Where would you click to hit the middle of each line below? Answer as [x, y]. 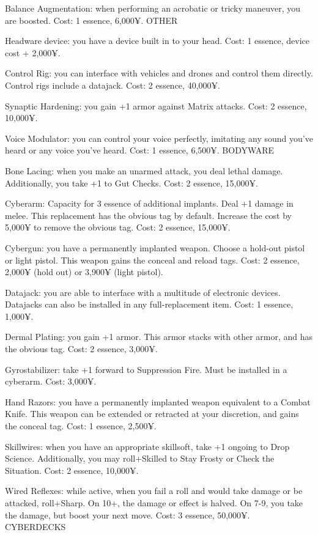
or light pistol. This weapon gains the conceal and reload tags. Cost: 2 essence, [152, 260]
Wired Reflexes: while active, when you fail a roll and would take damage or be [154, 491]
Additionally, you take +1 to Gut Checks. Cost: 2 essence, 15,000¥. [131, 183]
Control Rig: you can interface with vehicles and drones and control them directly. [159, 73]
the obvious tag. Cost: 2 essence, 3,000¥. [81, 349]
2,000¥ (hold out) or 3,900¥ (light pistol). [84, 272]
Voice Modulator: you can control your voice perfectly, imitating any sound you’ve [159, 138]
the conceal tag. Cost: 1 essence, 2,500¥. [81, 426]
